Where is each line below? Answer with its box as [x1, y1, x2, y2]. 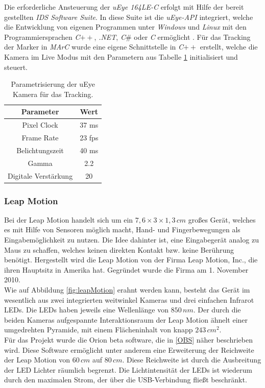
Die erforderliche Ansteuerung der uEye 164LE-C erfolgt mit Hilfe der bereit [4, 2, 244, 12]
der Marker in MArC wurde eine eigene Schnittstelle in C [4, 41, 184, 52]
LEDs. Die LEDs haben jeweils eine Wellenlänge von [4, 304, 169, 315]
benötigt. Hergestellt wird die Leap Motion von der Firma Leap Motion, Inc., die [4, 254, 258, 265]
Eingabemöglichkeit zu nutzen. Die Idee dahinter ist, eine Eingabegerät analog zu [4, 234, 259, 245]
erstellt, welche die [200, 41, 258, 52]
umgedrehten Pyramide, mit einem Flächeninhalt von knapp [4, 324, 193, 335]
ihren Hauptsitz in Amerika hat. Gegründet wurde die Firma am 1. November [4, 264, 249, 275]
